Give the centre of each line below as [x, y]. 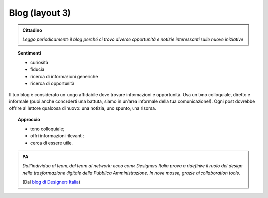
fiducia [37, 69]
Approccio [29, 120]
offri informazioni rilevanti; [57, 136]
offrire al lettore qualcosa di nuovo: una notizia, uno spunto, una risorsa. [83, 108]
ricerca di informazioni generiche [64, 76]
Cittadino [32, 30]
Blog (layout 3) [40, 13]
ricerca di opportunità [53, 83]
